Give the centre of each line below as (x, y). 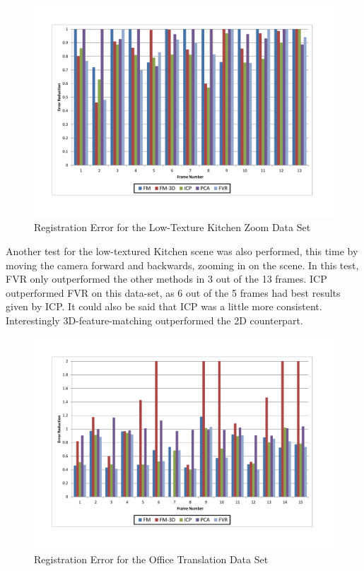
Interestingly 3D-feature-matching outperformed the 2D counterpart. (154, 320)
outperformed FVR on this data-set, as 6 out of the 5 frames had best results (173, 292)
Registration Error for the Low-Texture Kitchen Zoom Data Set (172, 227)
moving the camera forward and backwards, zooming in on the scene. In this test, (182, 265)
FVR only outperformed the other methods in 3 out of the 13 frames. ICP (166, 279)
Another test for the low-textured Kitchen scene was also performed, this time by (182, 251)
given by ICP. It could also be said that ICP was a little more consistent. (164, 306)
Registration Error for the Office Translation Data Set (151, 559)
